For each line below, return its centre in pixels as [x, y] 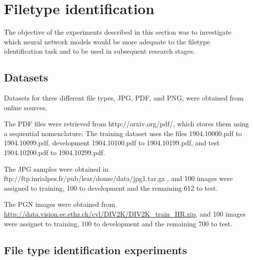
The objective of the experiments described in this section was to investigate [118, 32]
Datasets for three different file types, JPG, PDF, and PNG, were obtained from [124, 98]
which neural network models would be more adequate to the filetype [107, 41]
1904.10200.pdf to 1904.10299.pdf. [54, 152]
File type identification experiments [96, 250]
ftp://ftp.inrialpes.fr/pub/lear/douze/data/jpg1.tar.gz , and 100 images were [118, 178]
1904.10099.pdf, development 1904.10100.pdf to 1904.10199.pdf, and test [112, 143]
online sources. [26, 107]
